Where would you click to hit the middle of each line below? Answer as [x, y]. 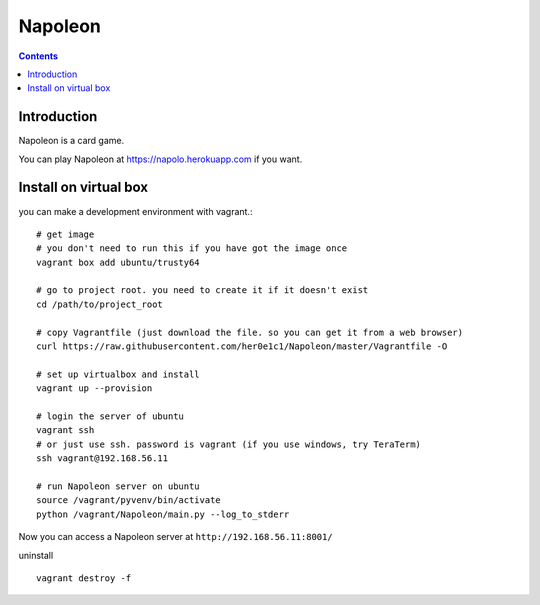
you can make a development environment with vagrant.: [135, 211]
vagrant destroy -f [84, 578]
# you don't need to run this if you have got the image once [192, 248]
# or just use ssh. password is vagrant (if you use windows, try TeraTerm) [229, 444]
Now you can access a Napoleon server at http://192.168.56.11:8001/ [176, 537]
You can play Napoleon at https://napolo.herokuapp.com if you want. [160, 159]
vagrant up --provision [94, 388]
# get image [65, 234]
